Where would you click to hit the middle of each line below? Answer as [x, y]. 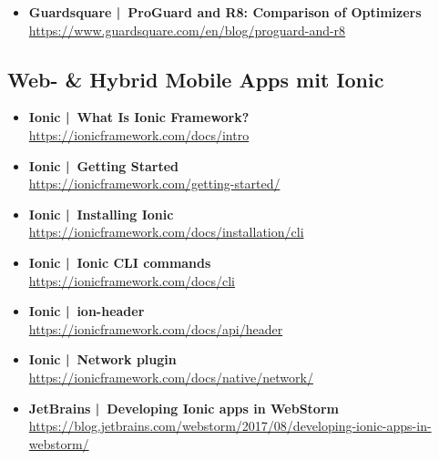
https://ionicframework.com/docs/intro [139, 134]
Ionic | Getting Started [104, 165]
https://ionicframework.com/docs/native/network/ [171, 377]
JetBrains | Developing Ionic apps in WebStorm [184, 408]
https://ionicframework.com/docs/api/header [156, 328]
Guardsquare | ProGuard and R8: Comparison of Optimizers [225, 12]
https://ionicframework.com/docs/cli [132, 280]
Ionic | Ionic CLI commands [120, 262]
